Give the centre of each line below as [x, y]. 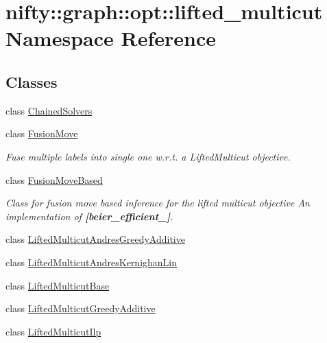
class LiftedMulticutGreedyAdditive [81, 308]
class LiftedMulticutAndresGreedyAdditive [95, 239]
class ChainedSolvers [49, 110]
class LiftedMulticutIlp [53, 331]
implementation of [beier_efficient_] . [89, 216]
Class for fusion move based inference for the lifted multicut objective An [158, 203]
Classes [32, 81]
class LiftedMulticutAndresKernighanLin [92, 262]
